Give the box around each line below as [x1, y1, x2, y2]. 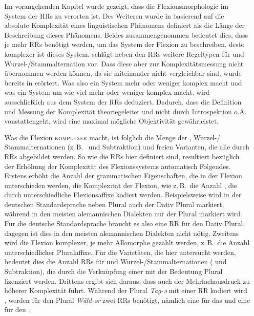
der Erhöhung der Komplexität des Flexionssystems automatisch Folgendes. [4, 161, 231, 171]
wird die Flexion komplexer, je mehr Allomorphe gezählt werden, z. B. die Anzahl [4, 237, 250, 248]
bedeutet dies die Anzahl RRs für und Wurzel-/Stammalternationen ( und [4, 256, 227, 267]
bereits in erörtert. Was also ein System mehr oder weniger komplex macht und [4, 77, 242, 87]
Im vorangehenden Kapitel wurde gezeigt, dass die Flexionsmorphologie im [4, 1, 229, 11]
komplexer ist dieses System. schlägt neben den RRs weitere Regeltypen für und [4, 48, 244, 59]
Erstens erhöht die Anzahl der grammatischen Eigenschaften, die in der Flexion [4, 170, 242, 181]
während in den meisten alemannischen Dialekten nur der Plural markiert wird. [4, 209, 242, 219]
